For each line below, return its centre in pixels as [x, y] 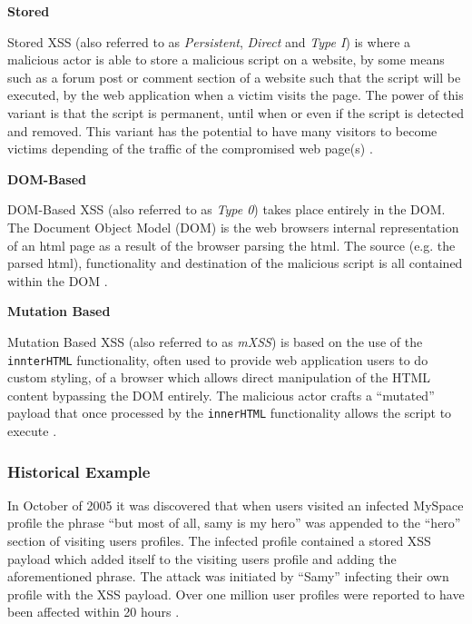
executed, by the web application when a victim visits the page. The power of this [236, 95]
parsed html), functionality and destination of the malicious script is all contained [235, 263]
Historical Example [79, 471]
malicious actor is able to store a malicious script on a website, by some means [226, 59]
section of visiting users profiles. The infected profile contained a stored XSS [219, 540]
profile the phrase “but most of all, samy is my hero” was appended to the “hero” [234, 523]
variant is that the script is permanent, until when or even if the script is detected [236, 112]
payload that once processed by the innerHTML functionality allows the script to [230, 413]
